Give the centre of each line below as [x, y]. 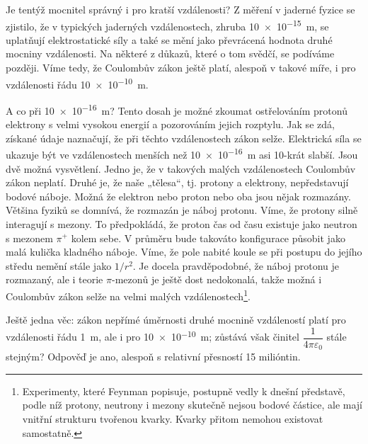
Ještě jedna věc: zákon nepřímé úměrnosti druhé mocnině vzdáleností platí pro [176, 320]
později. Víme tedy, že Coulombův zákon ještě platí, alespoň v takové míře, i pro [181, 68]
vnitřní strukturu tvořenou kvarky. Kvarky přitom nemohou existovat [173, 419]
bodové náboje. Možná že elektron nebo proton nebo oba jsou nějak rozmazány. [178, 196]
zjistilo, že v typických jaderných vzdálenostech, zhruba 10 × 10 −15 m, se [167, 25]
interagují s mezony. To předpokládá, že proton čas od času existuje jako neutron [182, 223]
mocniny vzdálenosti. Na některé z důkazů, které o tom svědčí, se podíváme [170, 53]
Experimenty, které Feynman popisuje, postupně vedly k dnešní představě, [184, 391]
